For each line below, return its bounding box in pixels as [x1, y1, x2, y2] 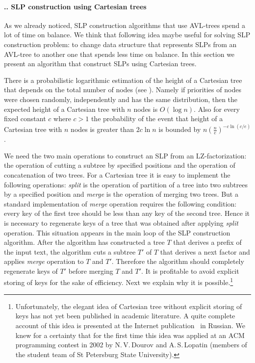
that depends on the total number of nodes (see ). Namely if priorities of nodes [4, 84, 241, 95]
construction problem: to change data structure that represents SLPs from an [4, 39, 237, 49]
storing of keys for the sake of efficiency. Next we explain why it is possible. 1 [4, 276, 233, 287]
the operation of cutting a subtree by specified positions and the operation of [4, 160, 235, 170]
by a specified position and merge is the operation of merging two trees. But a [4, 189, 238, 199]
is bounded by [158, 124, 201, 134]
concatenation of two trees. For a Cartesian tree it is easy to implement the [4, 169, 230, 180]
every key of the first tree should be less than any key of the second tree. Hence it [4, 208, 250, 218]
